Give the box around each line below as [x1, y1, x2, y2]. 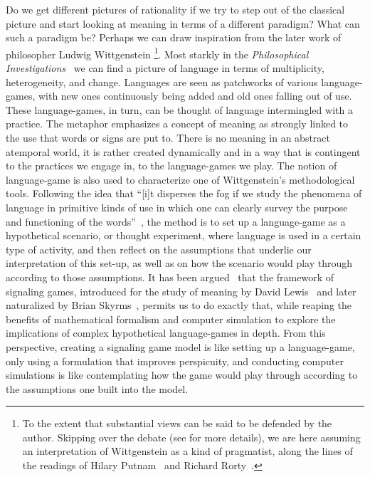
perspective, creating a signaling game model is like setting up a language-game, [6, 339, 355, 354]
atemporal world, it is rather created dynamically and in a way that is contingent [6, 144, 361, 159]
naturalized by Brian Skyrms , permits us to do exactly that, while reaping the [6, 298, 351, 313]
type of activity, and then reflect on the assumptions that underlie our [6, 241, 312, 256]
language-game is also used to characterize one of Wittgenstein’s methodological [6, 172, 355, 187]
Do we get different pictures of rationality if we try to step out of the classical [6, 2, 345, 16]
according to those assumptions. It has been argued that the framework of [6, 269, 334, 284]
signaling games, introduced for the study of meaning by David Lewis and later [6, 283, 356, 298]
